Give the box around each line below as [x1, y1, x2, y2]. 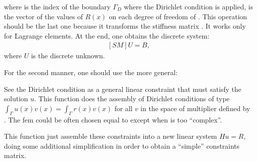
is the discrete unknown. [31, 50, 105, 61]
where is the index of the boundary [4, 1, 111, 11]
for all [114, 103, 132, 113]
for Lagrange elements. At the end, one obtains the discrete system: [4, 30, 210, 40]
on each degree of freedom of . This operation [109, 11, 247, 21]
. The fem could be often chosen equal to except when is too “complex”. [4, 114, 222, 124]
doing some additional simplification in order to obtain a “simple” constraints [4, 140, 240, 151]
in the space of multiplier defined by [140, 103, 251, 113]
